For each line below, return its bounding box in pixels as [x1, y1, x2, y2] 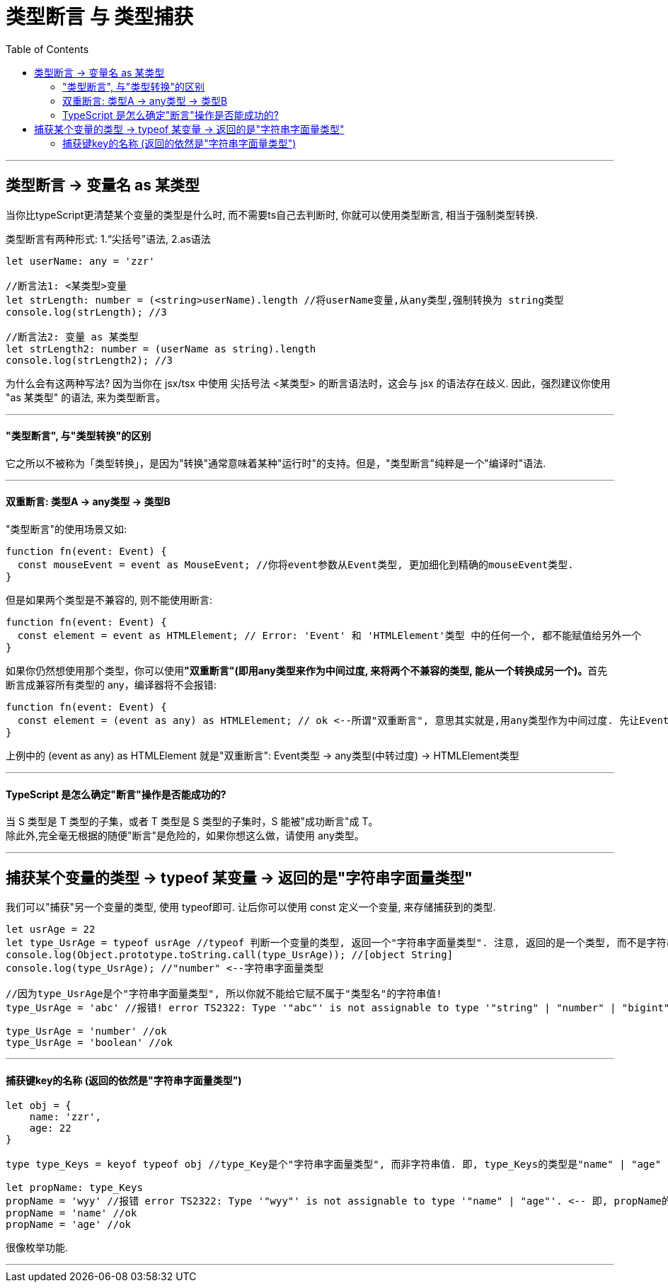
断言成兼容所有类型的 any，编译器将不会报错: [6, 679, 217, 691]
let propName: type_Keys [6, 1182, 143, 1194]
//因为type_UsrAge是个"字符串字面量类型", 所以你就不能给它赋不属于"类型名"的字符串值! [6, 988, 442, 1000]
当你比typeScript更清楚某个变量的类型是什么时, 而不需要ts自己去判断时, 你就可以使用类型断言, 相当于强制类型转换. [6, 208, 539, 221]
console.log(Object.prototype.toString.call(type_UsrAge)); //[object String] [6, 949, 454, 961]
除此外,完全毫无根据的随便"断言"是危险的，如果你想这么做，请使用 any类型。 [6, 829, 364, 842]
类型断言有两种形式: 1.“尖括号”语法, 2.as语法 [6, 232, 211, 245]
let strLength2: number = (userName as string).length [6, 343, 316, 355]
